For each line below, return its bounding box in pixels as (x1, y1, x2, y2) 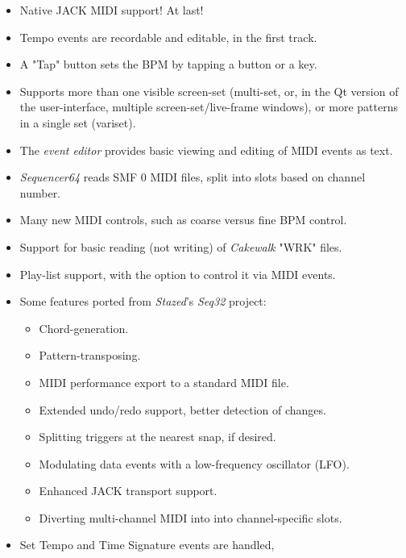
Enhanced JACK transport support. (39, 482, 217, 499)
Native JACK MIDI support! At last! (19, 2, 204, 18)
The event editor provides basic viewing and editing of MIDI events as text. (19, 141, 393, 158)
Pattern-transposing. (39, 347, 141, 364)
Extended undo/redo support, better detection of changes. (39, 401, 326, 418)
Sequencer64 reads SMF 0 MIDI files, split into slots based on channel (19, 169, 366, 185)
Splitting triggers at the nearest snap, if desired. (39, 428, 276, 445)
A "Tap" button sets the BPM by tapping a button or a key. (19, 56, 317, 73)
